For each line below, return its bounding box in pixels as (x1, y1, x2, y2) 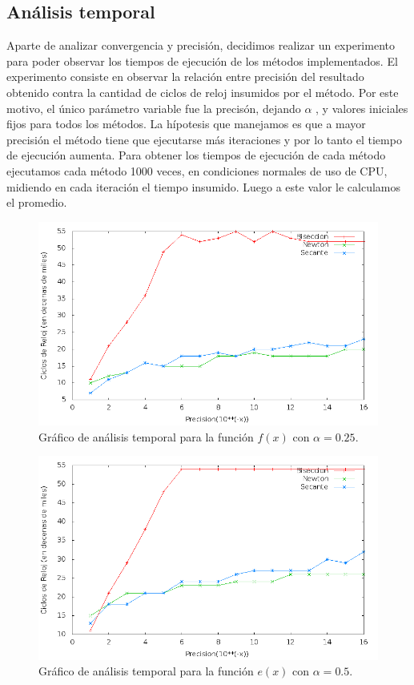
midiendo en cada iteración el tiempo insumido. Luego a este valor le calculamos (6, 178, 401, 195)
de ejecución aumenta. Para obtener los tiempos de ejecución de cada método (6, 147, 386, 163)
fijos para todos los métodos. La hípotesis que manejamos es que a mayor (6, 115, 366, 132)
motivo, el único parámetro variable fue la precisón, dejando (6, 99, 301, 116)
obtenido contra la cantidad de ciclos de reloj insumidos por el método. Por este (6, 83, 399, 100)
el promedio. (6, 194, 67, 211)
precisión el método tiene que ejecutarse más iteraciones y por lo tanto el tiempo (6, 131, 402, 147)
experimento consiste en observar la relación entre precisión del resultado (6, 68, 364, 85)
